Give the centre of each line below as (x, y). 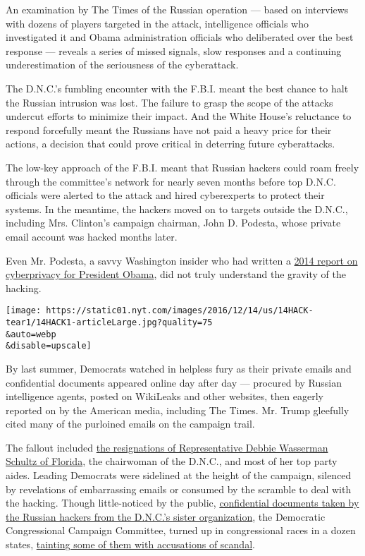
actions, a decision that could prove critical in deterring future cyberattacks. (171, 144)
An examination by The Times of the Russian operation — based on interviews (177, 9)
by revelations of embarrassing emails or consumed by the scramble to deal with (179, 489)
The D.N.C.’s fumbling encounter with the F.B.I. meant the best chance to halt (177, 88)
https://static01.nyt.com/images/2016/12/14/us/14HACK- (180, 311)
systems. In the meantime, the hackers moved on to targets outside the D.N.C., (177, 208)
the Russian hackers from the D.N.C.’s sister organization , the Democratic (166, 516)
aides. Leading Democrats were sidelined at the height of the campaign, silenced (179, 475)
